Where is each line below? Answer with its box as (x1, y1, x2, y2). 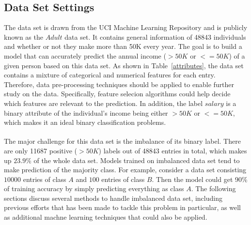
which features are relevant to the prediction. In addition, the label (4, 98, 203, 108)
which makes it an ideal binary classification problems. (4, 117, 166, 127)
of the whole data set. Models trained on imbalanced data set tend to (33, 155, 240, 165)
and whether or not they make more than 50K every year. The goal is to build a (4, 41, 242, 51)
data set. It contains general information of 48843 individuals (64, 31, 246, 42)
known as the (4, 31, 43, 42)
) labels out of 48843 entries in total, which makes (98, 145, 247, 155)
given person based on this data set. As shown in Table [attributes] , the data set (4, 60, 244, 70)
